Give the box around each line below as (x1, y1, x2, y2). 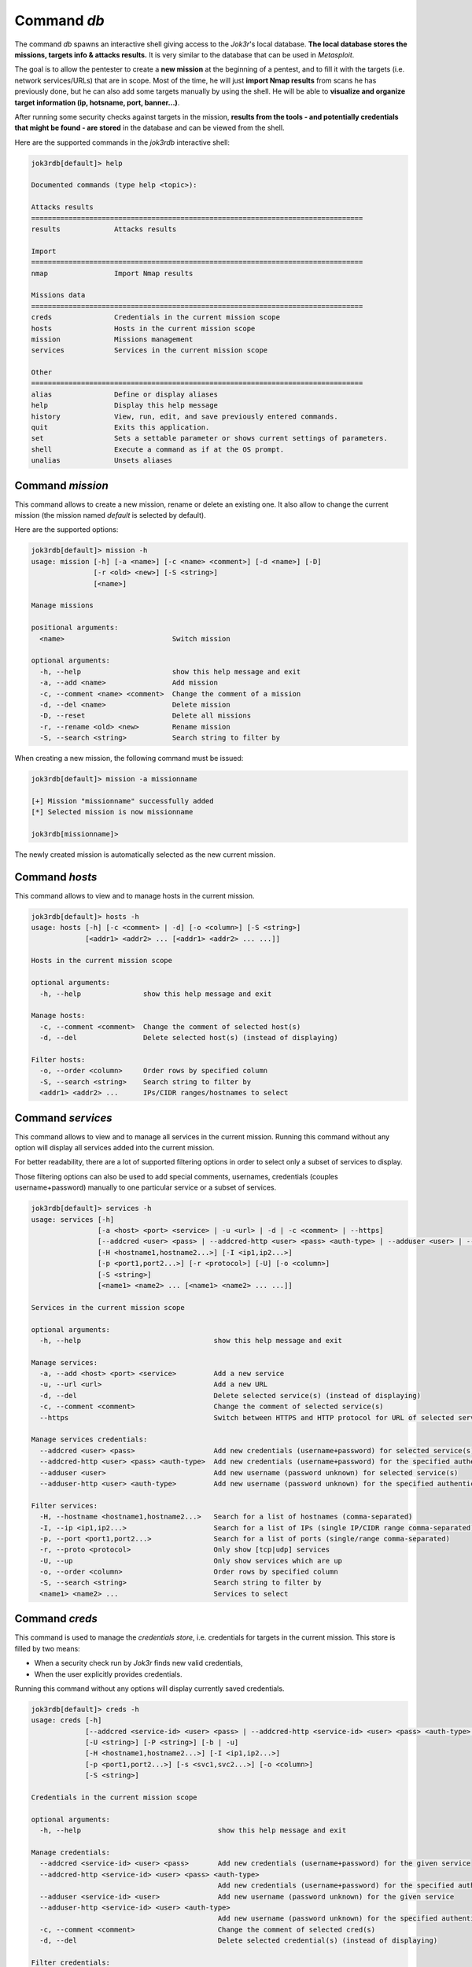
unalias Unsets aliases (31, 456, 173, 465)
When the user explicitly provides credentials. (34, 1669, 183, 1679)
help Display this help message (31, 401, 218, 410)
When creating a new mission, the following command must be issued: (14, 754, 244, 763)
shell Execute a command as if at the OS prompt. (31, 445, 285, 454)
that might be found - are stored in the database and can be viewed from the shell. (14, 123, 285, 133)
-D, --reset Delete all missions (39, 711, 252, 720)
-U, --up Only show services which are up (39, 1556, 342, 1565)
